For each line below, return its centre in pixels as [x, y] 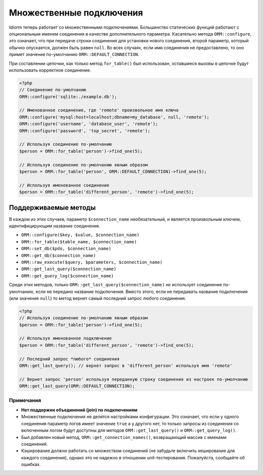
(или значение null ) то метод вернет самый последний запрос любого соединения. [97, 298]
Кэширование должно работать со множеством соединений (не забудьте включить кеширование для [128, 451]
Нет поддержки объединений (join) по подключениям [79, 410]
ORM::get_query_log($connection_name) [67, 276]
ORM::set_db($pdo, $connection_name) [66, 249]
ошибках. [31, 464]
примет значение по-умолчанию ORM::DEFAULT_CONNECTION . [74, 55]
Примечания [25, 400]
